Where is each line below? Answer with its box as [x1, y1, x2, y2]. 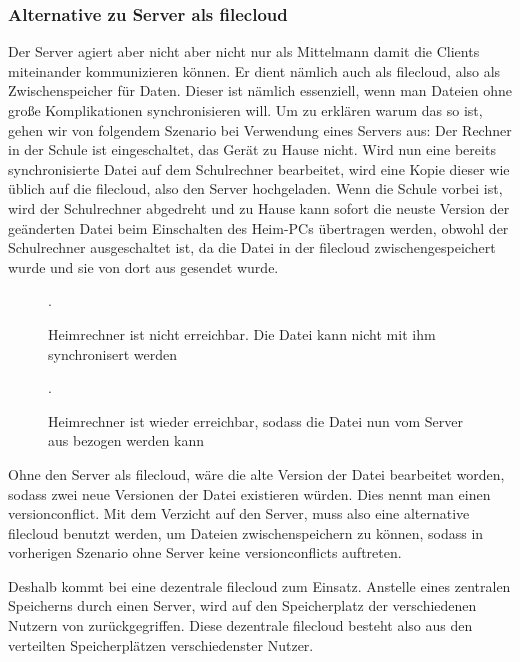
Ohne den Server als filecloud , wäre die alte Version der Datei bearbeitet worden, [8, 463, 505, 484]
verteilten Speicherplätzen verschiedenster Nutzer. [8, 634, 314, 655]
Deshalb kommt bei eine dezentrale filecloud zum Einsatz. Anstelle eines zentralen [8, 575, 511, 596]
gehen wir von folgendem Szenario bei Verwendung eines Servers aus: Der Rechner [8, 119, 512, 140]
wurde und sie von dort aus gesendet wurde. [8, 256, 279, 277]
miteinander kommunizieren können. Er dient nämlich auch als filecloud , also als [8, 60, 501, 81]
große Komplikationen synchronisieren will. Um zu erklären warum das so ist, [8, 100, 483, 120]
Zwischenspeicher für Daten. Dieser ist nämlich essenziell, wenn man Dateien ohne [8, 80, 512, 101]
